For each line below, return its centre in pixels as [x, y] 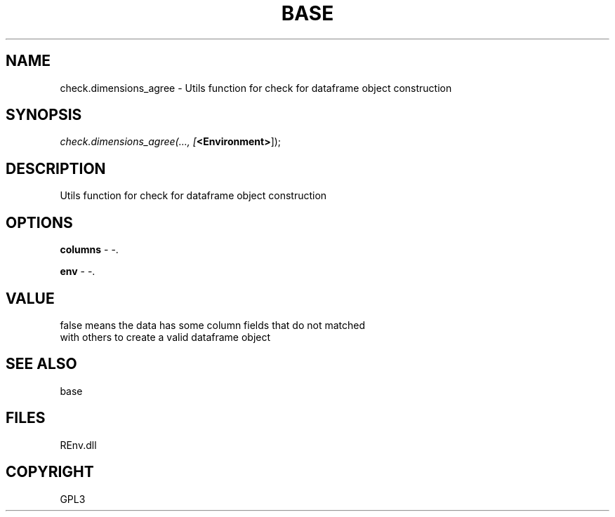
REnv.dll [78, 445]
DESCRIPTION [56, 168]
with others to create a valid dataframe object [165, 337]
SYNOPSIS [44, 115]
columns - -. [89, 250]
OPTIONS [39, 222]
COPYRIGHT [50, 472]
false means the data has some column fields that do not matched [213, 325]
